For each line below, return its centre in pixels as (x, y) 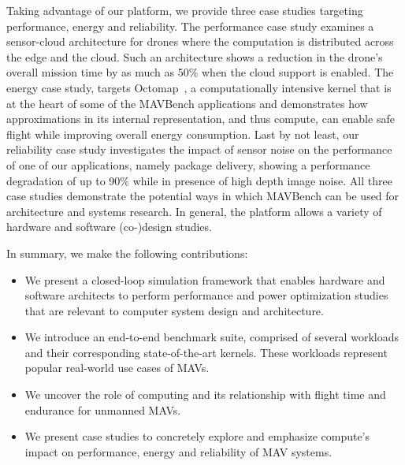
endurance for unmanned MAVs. (103, 409)
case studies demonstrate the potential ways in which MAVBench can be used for (203, 196)
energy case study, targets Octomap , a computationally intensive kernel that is (199, 87)
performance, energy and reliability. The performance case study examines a (190, 26)
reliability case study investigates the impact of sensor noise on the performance (199, 149)
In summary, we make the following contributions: (127, 253)
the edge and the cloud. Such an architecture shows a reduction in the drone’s (195, 56)
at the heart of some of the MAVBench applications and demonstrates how (187, 103)
